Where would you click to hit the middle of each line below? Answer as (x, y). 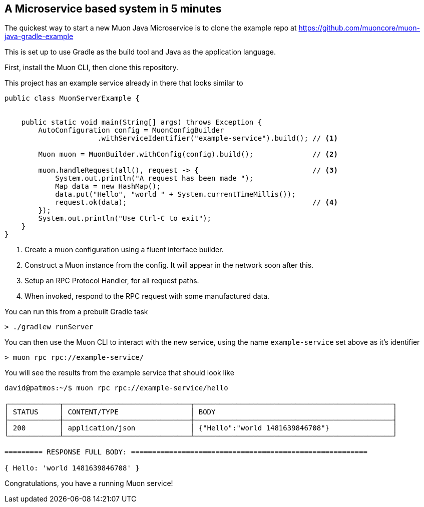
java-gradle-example (39, 37)
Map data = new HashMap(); (108, 186)
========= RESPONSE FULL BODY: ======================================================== (186, 452)
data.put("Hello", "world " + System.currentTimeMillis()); (175, 194)
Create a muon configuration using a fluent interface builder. (124, 250)
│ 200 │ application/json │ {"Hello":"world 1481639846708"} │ (201, 428)
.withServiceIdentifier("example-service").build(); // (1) (218, 138)
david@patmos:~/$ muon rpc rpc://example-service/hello (116, 388)
